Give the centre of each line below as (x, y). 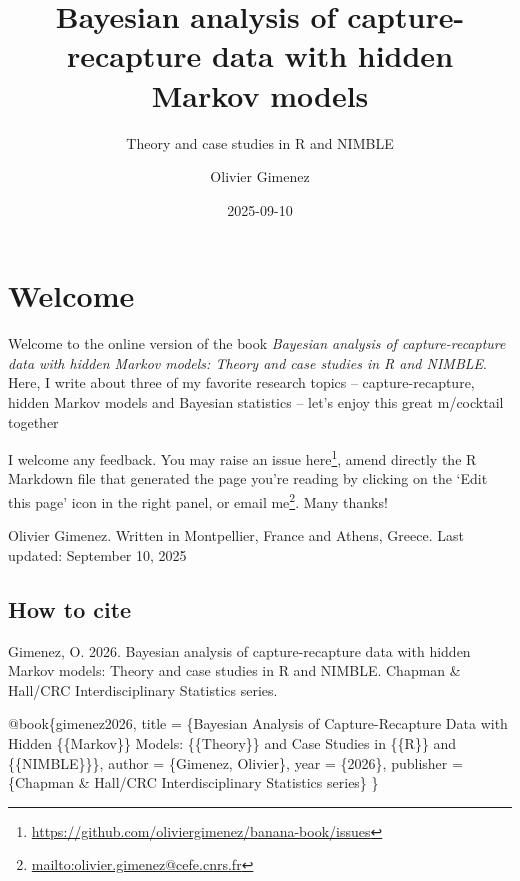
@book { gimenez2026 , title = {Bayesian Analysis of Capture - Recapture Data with (258, 723)
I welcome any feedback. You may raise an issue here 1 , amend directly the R (242, 457)
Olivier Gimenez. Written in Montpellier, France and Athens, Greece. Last (236, 535)
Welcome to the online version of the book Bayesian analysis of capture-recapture (257, 343)
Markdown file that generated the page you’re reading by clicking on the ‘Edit (248, 478)
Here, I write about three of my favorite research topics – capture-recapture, (241, 382)
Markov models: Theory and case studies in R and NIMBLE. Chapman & (234, 670)
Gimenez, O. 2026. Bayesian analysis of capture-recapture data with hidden (239, 650)
